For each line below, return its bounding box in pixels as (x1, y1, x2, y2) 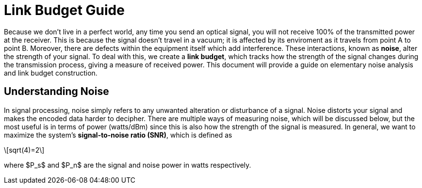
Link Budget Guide (4, 2, 125, 18)
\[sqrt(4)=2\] (4, 145, 45, 154)
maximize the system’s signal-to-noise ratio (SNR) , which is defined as (4, 130, 232, 139)
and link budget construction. (4, 68, 97, 77)
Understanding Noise (4, 85, 109, 98)
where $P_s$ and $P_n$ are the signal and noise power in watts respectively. (4, 160, 251, 169)
